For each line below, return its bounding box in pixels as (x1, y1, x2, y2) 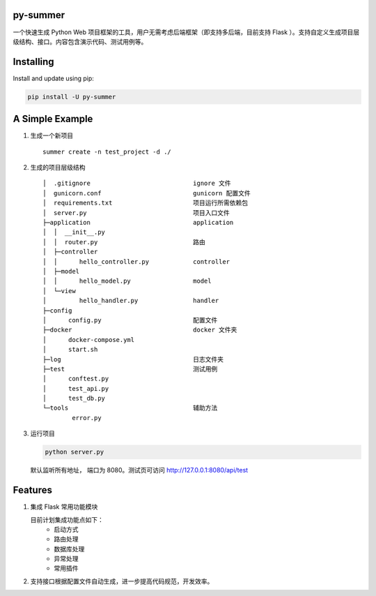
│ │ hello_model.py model (42, 277, 212, 285)
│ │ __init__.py (42, 228, 106, 237)
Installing (13, 56, 55, 68)
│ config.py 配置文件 (42, 316, 218, 324)
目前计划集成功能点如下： (30, 515, 104, 523)
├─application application (42, 218, 234, 227)
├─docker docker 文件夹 (42, 326, 237, 334)
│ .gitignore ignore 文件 (42, 179, 231, 188)
